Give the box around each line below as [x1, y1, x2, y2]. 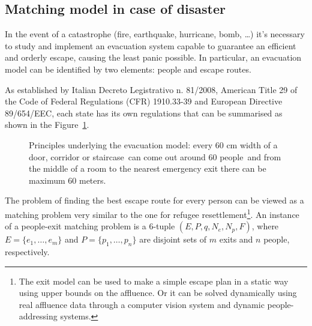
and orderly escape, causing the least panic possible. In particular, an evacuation [5, 51, 302, 64]
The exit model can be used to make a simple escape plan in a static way [19, 274, 289, 287]
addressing [19, 310, 58, 322]
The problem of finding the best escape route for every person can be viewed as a [5, 194, 304, 207]
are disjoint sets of [139, 233, 207, 246]
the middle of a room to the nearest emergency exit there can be [29, 162, 266, 175]
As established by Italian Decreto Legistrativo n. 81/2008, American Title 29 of [5, 83, 298, 95]
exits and [219, 233, 253, 246]
